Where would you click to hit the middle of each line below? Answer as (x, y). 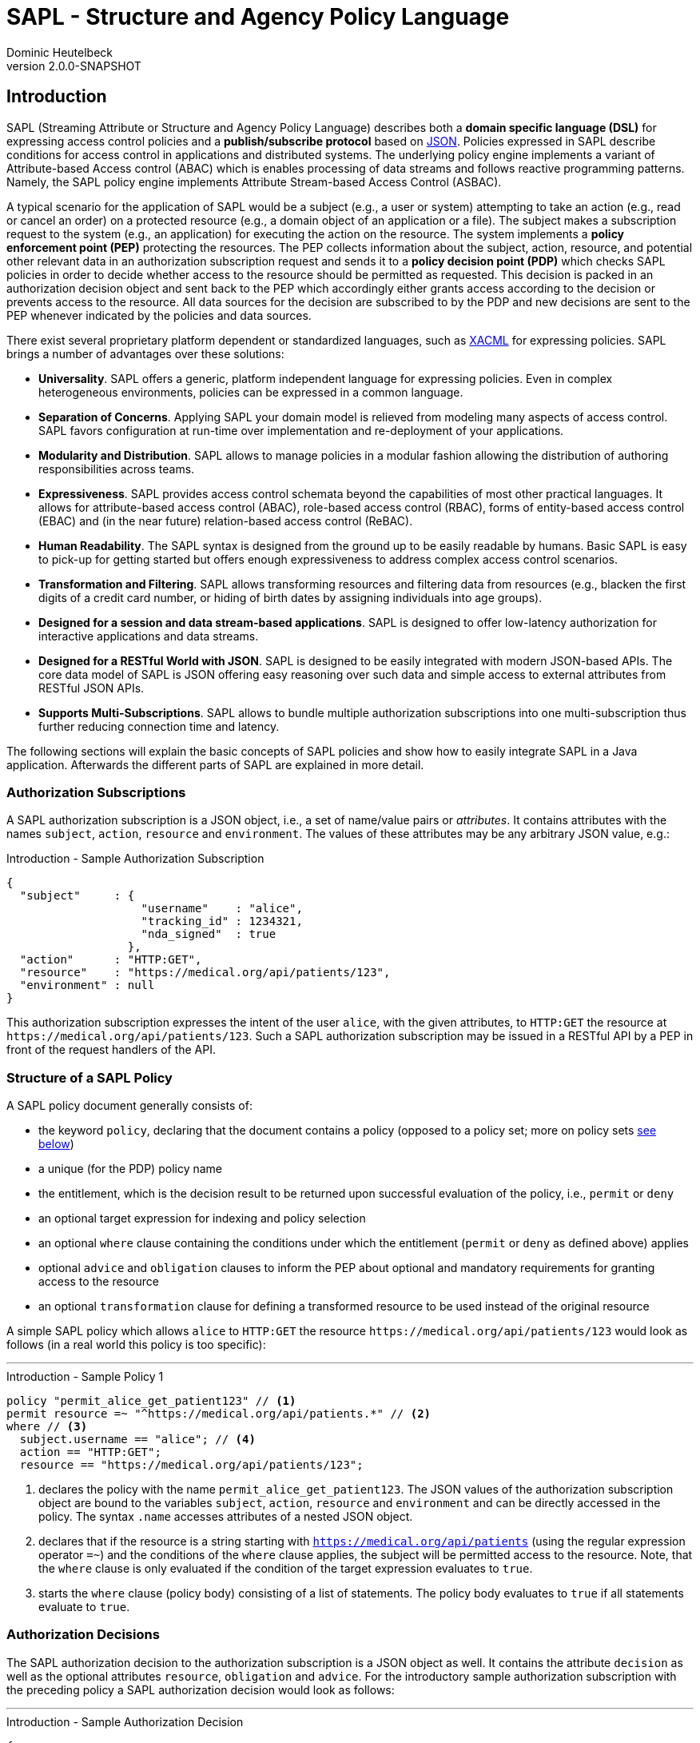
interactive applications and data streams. (149, 636)
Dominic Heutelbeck (60, 52)
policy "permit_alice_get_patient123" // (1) (151, 1401)
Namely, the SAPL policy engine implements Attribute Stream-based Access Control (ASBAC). (254, 181)
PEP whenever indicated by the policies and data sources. (159, 315)
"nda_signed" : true (209, 934)
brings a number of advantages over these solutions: (145, 353)
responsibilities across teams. (117, 469)
